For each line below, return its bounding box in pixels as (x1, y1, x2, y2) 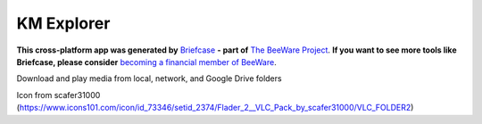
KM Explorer (16, 13, 111, 33)
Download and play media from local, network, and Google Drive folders (16, 73, 282, 84)
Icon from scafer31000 (16, 89, 101, 100)
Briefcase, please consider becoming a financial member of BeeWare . (16, 56, 277, 67)
